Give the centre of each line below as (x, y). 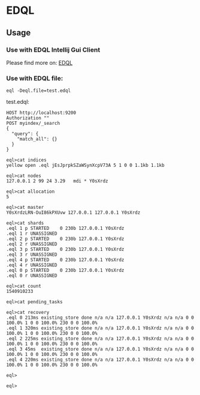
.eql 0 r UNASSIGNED (32, 276)
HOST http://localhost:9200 (41, 113)
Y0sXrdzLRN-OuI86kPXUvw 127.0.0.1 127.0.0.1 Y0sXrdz (73, 213)
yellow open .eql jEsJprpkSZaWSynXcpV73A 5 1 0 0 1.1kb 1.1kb (85, 166)
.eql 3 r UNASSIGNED (32, 255)
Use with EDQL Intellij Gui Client (53, 50)
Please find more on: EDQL (40, 62)
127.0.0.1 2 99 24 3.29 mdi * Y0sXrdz (57, 181)
